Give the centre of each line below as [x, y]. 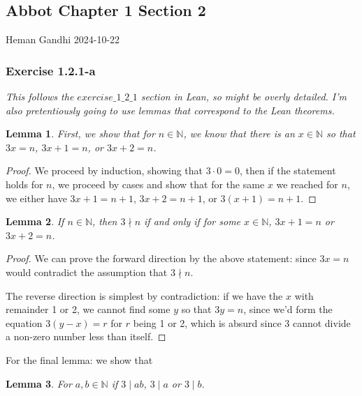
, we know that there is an [239, 134]
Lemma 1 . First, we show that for [80, 134]
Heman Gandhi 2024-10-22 [63, 39]
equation [24, 322]
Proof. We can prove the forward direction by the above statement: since [161, 258]
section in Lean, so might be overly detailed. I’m [244, 97]
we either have [36, 198]
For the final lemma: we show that [79, 359]
